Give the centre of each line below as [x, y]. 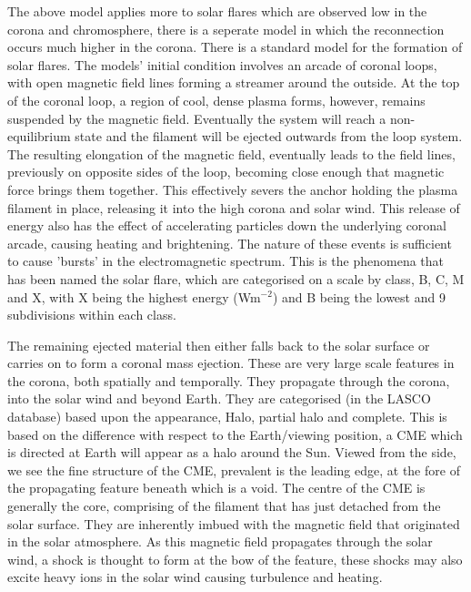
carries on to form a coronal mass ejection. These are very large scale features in [231, 363]
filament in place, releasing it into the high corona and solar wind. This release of [234, 207]
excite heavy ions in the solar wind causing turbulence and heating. [195, 577]
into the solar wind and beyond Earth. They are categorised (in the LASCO [219, 398]
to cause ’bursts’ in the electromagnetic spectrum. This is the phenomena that [226, 261]
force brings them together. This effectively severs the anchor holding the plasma [233, 189]
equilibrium [39, 136]
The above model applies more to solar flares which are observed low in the [217, 11]
